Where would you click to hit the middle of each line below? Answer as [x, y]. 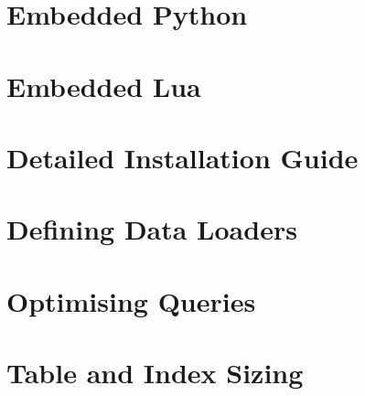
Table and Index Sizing [155, 373]
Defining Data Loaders [152, 229]
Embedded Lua [104, 86]
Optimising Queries [131, 300]
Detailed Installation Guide [182, 157]
